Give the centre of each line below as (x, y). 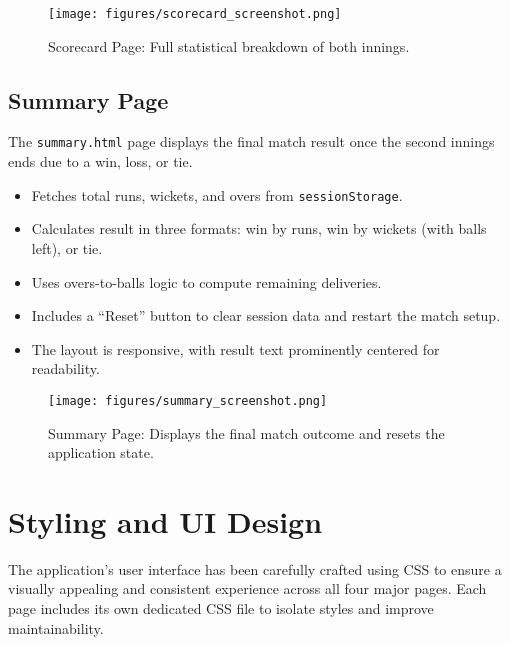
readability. (65, 368)
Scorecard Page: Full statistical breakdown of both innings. (229, 45)
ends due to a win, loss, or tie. (100, 161)
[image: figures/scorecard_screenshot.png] (195, 14)
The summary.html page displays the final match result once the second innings (251, 141)
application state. (101, 452)
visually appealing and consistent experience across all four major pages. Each (247, 588)
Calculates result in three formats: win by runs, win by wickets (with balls (259, 228)
